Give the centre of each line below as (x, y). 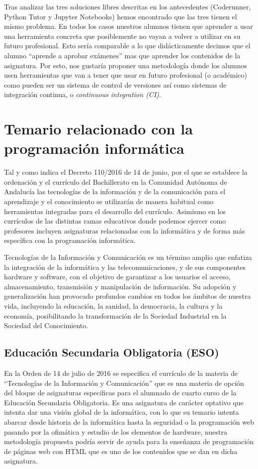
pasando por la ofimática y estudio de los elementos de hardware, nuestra (116, 431)
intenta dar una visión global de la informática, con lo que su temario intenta (122, 412)
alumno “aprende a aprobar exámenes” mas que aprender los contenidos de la (122, 55)
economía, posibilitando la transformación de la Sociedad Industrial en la (115, 315)
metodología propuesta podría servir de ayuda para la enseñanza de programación (129, 441)
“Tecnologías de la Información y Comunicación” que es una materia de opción (124, 383)
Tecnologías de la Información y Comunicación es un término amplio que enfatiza (128, 257)
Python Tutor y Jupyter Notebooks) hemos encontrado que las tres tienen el (121, 16)
